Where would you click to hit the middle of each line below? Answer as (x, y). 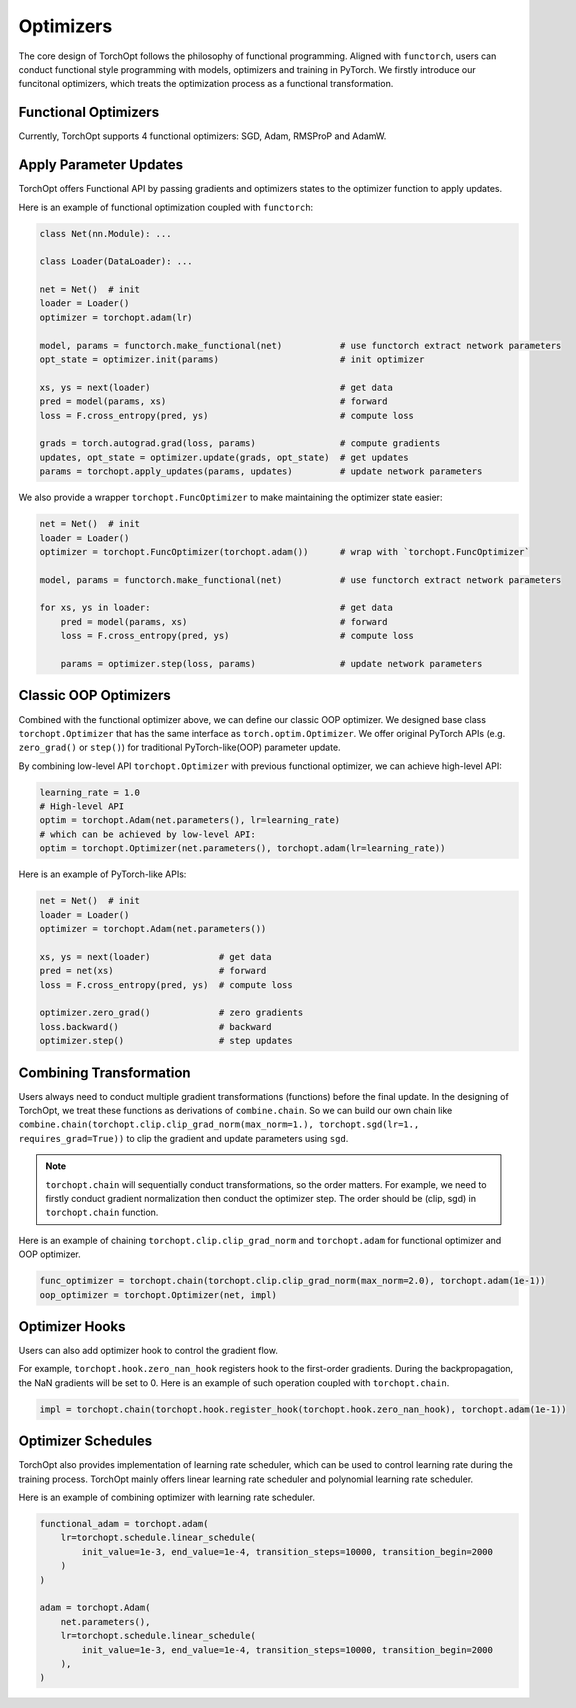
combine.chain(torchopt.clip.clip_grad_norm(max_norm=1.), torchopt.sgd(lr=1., (219, 1124)
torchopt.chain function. (102, 1212)
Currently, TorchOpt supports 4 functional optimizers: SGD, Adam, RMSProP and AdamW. (202, 136)
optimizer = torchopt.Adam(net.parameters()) (153, 928)
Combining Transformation (104, 1072)
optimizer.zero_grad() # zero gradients (171, 1013)
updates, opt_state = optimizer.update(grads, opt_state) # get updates (224, 457)
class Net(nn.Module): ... (105, 233)
